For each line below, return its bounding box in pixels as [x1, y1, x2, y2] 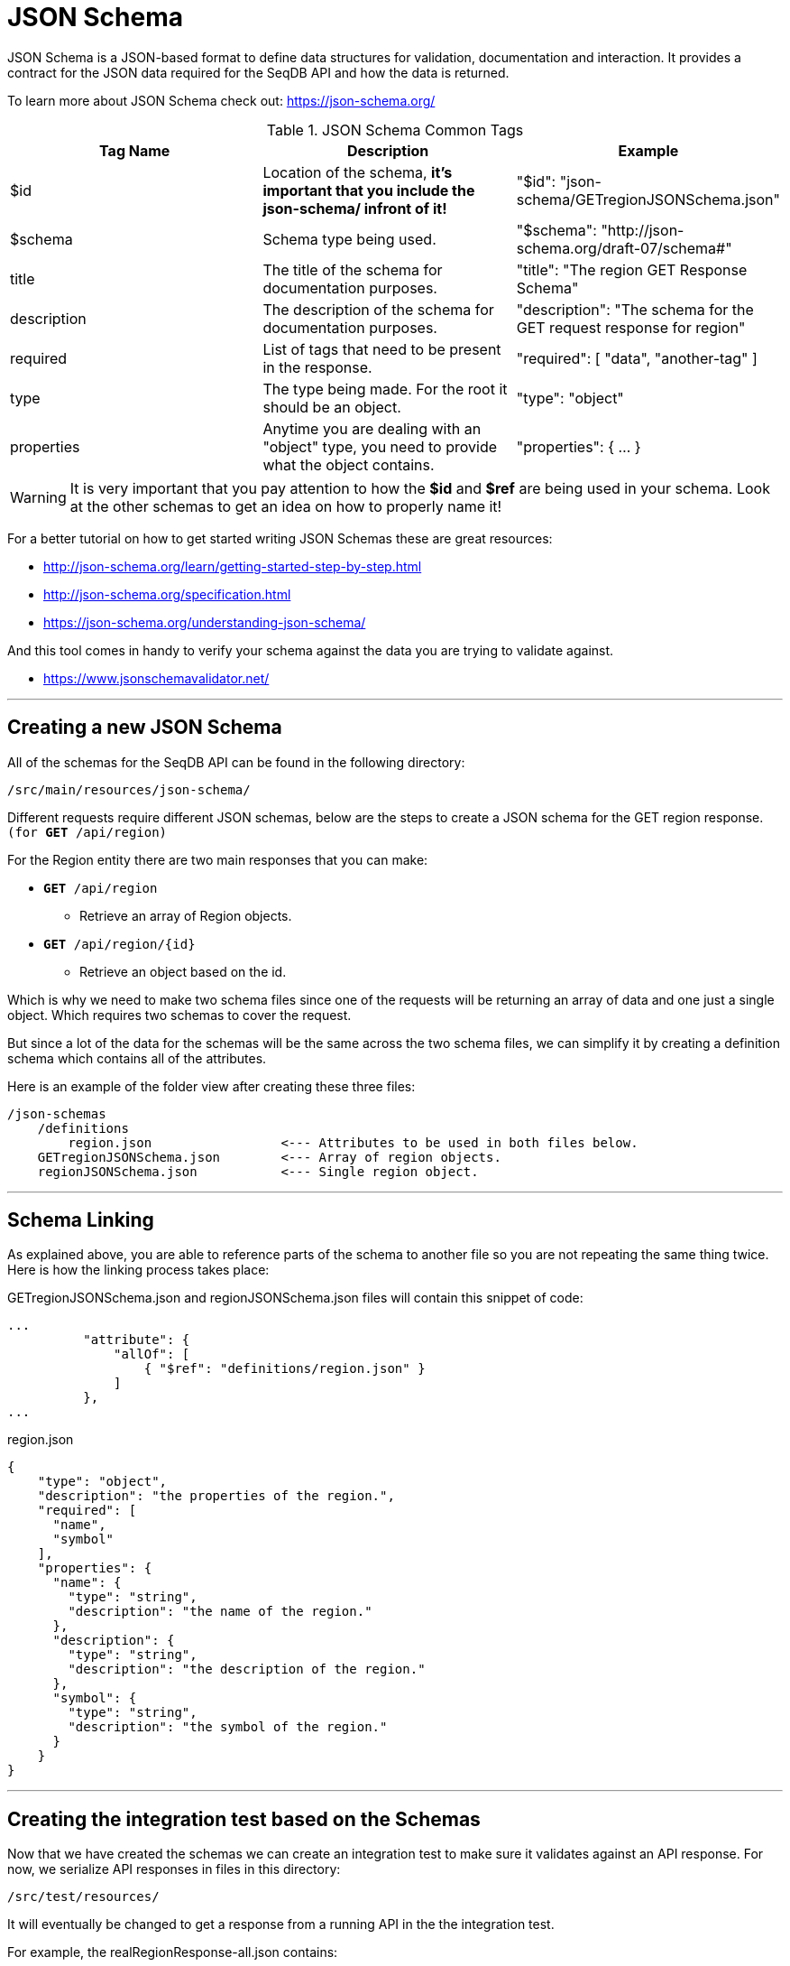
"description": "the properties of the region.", [37, 1488, 395, 1504]
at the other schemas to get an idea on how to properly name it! [69, 496, 502, 515]
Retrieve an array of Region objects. [79, 907, 292, 923]
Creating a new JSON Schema [7, 716, 282, 739]
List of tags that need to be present [262, 339, 501, 358]
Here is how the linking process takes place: [7, 1262, 270, 1278]
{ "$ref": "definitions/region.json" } [143, 1361, 426, 1377]
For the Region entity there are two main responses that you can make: [7, 851, 428, 867]
